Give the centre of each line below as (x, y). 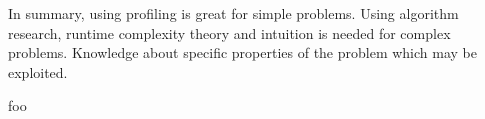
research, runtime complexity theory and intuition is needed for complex (229, 32)
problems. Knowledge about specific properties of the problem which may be (242, 52)
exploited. (38, 71)
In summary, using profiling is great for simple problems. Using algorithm (233, 13)
